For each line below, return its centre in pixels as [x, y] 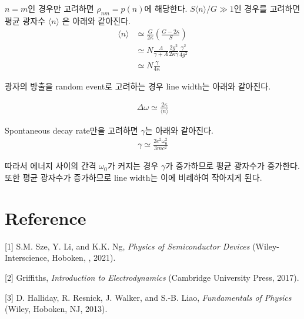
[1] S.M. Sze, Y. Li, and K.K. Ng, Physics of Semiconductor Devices [127, 246]
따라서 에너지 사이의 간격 [51, 166]
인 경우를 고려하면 [267, 8]
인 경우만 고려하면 [61, 8]
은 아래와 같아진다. [96, 20]
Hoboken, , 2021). [84, 257]
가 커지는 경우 [133, 166]
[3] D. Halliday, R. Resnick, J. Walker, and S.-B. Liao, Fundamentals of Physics [148, 297]
